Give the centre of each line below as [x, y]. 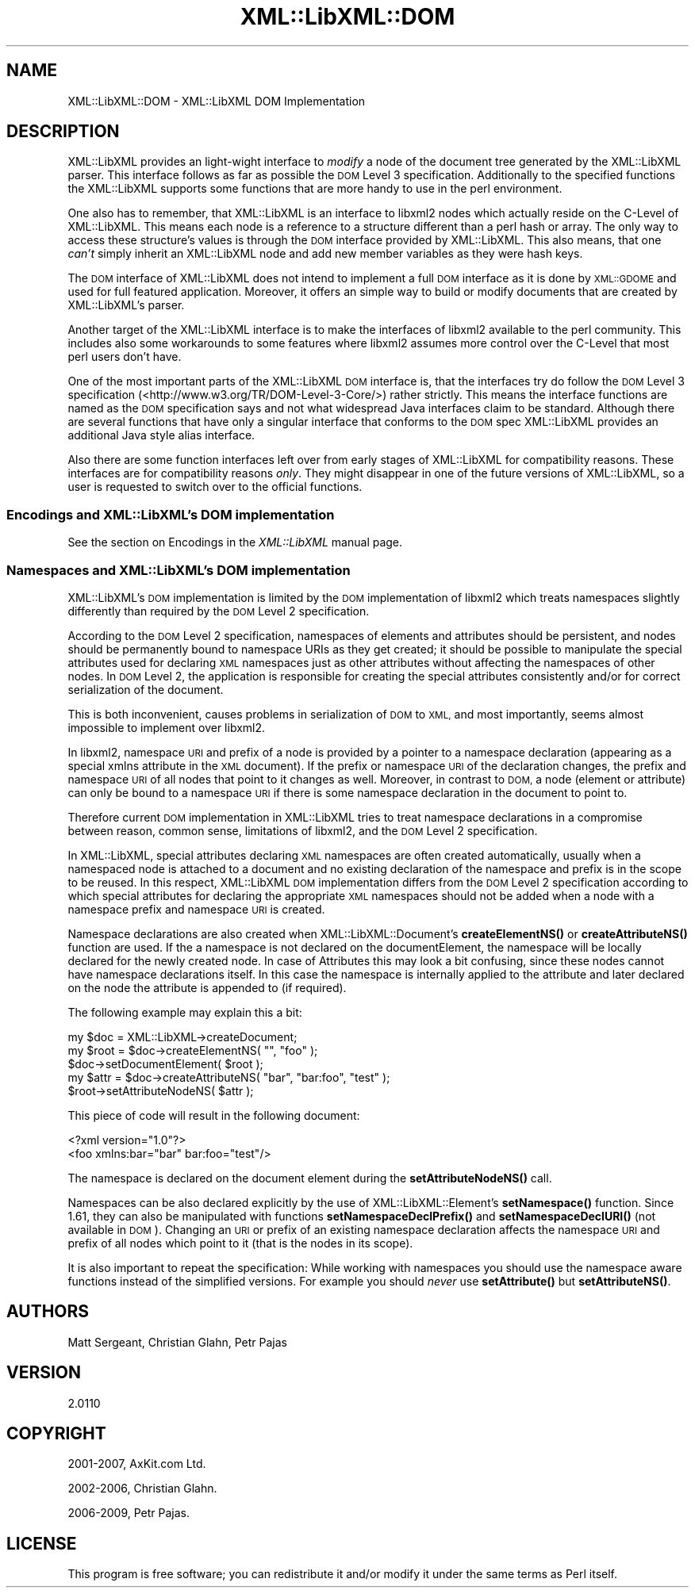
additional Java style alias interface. [161, 435]
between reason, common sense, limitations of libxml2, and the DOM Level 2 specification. [303, 830]
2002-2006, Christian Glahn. [142, 1489]
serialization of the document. [146, 689]
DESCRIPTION [63, 132]
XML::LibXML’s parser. [126, 305]
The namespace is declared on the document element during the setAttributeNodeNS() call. [310, 1178]
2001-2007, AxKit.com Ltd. [137, 1464]
